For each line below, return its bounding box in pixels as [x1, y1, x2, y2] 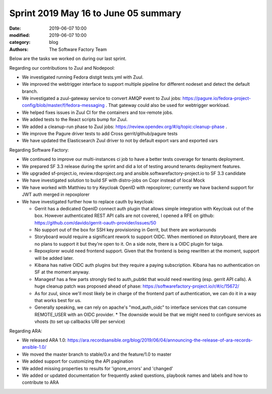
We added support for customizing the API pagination [22, 358, 133, 364]
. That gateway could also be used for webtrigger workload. [105, 102, 230, 108]
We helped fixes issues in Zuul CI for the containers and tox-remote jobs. [22, 109, 173, 116]
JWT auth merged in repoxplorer [22, 192, 90, 198]
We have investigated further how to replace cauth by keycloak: [22, 198, 155, 204]
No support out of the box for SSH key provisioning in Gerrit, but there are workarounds [34, 227, 217, 233]
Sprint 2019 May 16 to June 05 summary [9, 8, 181, 19]
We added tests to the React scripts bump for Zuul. [22, 117, 128, 123]
